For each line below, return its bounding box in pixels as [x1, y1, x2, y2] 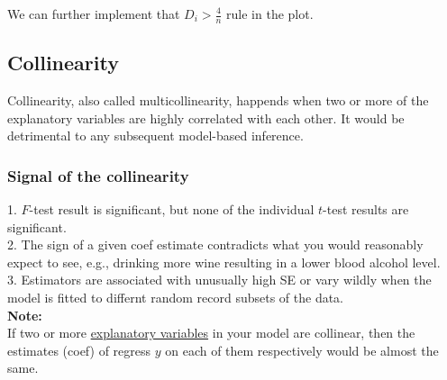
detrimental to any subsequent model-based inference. [7, 126, 304, 145]
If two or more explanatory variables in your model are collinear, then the [7, 323, 415, 342]
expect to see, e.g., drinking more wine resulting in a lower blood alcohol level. [7, 252, 441, 271]
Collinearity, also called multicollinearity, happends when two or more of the [7, 91, 429, 110]
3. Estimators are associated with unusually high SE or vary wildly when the [7, 270, 432, 289]
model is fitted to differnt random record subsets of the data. [7, 288, 344, 306]
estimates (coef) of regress [7, 340, 151, 359]
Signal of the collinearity [7, 164, 189, 186]
